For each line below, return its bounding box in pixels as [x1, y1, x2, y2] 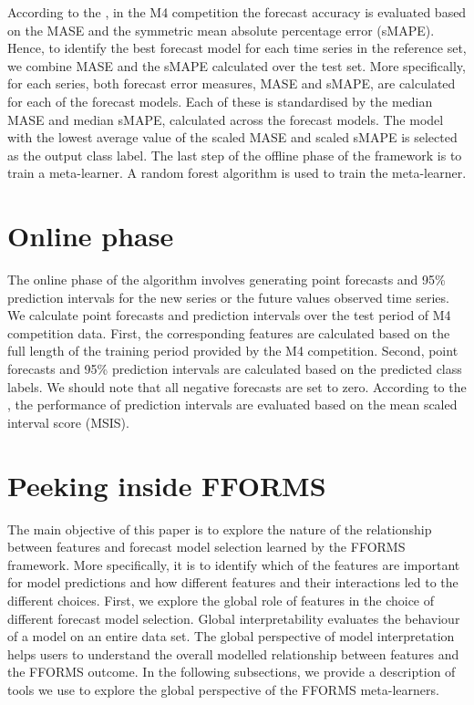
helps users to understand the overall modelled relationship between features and [7, 644, 459, 663]
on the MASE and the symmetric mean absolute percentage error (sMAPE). [7, 20, 435, 39]
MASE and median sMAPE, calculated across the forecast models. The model [7, 109, 444, 129]
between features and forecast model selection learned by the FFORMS [7, 537, 406, 556]
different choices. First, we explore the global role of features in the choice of [7, 590, 435, 609]
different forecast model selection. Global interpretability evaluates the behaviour [7, 608, 460, 627]
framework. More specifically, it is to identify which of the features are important [7, 555, 460, 574]
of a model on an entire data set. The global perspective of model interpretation [7, 627, 455, 646]
